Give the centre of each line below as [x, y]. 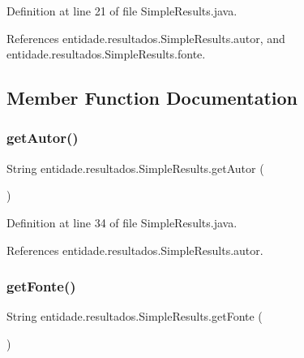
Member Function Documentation [152, 98]
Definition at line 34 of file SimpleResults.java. [122, 222]
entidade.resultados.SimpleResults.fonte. [106, 54]
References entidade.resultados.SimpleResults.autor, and [146, 38]
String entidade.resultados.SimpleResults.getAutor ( [135, 168]
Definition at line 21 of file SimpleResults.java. [122, 11]
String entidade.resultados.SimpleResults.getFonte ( [135, 316]
